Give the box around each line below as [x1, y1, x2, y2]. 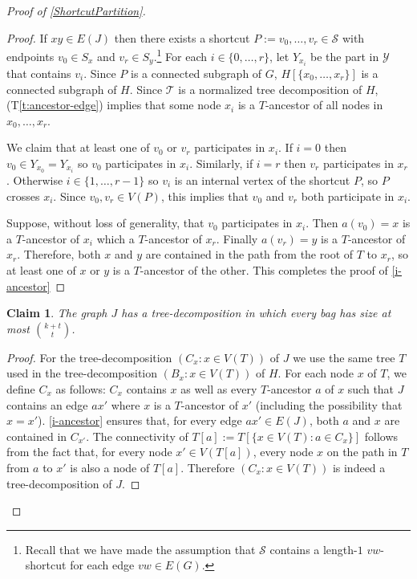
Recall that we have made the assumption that [25, 540, 256, 557]
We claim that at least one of [6, 139, 150, 156]
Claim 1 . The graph [6, 304, 107, 321]
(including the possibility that [255, 396, 403, 413]
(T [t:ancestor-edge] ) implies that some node [6, 96, 221, 113]
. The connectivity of [86, 427, 188, 444]
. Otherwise [6, 172, 63, 188]
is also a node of [70, 459, 150, 475]
